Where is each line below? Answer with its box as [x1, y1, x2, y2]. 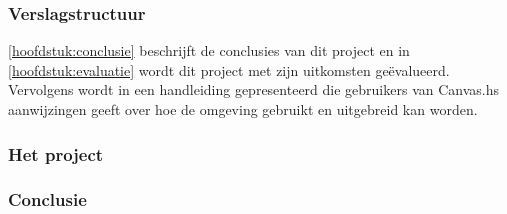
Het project [8, 141, 104, 166]
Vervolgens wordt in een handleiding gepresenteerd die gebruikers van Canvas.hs [8, 79, 500, 100]
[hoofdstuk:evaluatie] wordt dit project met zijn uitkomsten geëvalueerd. [8, 59, 450, 80]
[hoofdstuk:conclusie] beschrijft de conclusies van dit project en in [8, 40, 410, 61]
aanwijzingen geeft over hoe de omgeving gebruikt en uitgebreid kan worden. [8, 99, 478, 119]
